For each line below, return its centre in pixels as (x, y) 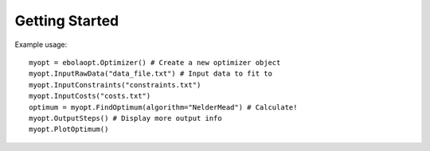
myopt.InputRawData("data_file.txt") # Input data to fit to (150, 74)
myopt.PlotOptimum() (69, 130)
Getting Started (67, 21)
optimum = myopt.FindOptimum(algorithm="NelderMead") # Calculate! (163, 107)
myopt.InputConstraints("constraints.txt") (115, 85)
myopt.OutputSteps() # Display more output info (125, 118)
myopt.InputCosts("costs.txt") (90, 96)
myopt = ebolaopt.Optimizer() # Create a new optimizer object (155, 62)
